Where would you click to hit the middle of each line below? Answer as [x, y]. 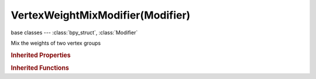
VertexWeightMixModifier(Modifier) [101, 15]
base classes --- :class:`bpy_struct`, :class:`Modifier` [74, 33]
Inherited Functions [40, 68]
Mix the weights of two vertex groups [56, 43]
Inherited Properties [41, 55]
